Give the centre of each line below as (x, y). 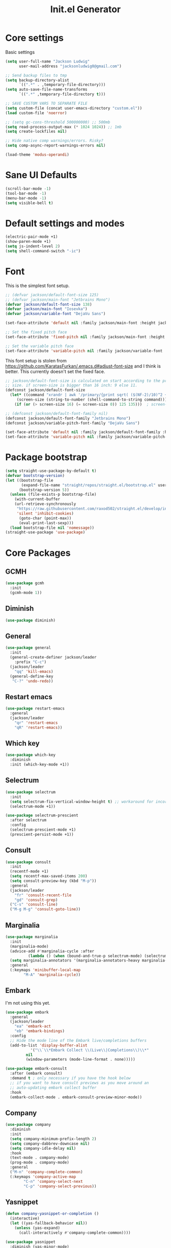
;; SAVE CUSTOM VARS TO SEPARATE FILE (46, 104)
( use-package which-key (31, 755)
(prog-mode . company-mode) (40, 1162)
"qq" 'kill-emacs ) (34, 671)
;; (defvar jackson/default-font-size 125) (52, 295)
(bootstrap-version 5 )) (44, 490)
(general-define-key (32, 676)
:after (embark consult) (36, 1073)
